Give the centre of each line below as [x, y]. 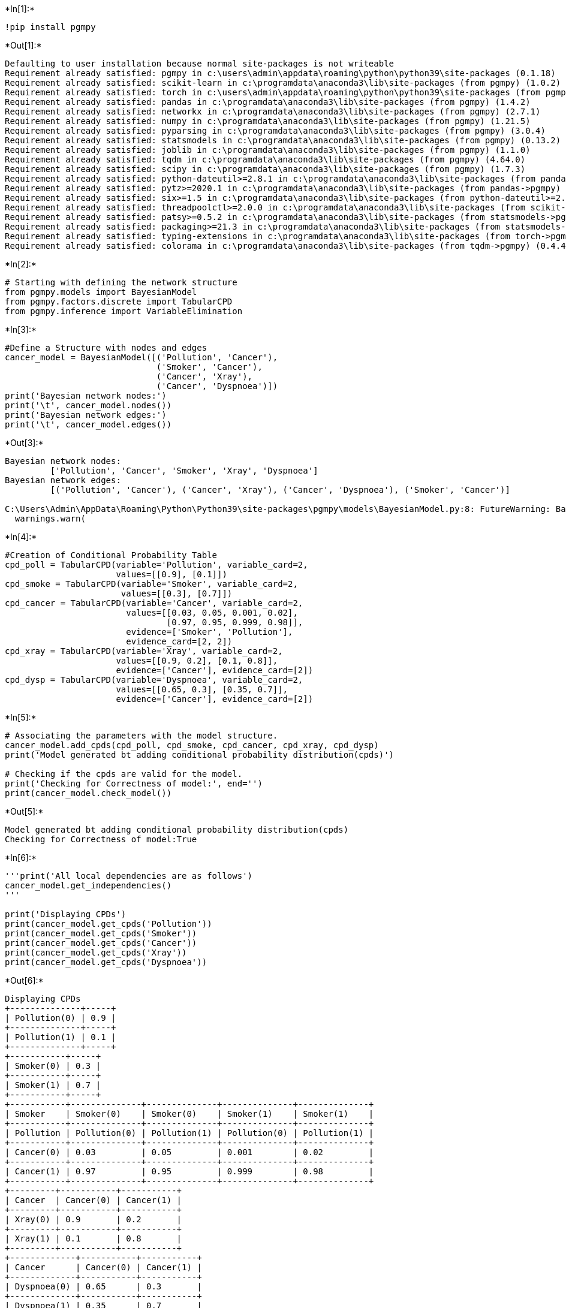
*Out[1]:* [23, 45]
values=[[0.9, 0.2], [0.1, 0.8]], [197, 661]
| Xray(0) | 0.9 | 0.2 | [94, 1219]
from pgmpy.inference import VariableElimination [124, 311]
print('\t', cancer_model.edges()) [88, 424]
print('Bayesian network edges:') [86, 415]
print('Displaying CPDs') [66, 914]
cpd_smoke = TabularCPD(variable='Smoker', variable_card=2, [151, 584]
